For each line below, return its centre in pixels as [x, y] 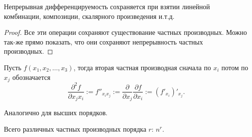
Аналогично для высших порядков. [56, 113]
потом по [235, 67]
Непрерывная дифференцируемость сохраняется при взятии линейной [107, 6]
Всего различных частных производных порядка [75, 129]
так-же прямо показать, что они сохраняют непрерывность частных [104, 41]
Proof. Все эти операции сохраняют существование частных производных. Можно [126, 32]
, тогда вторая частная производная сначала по [142, 67]
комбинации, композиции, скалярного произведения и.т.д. [89, 16]
